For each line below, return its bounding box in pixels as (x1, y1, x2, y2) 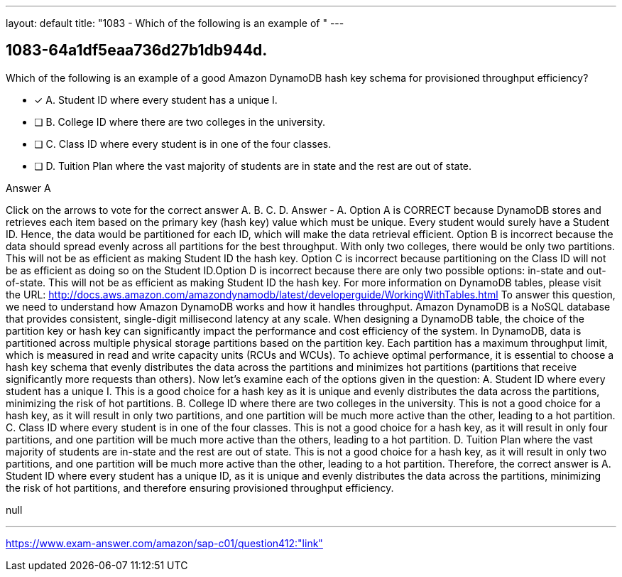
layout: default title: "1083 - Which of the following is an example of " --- (6, 17, 344, 29)
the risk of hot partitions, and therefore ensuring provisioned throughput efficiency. (6, 481, 394, 494)
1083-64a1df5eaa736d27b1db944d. (6, 41, 268, 60)
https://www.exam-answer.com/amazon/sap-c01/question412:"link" (6, 536, 323, 549)
